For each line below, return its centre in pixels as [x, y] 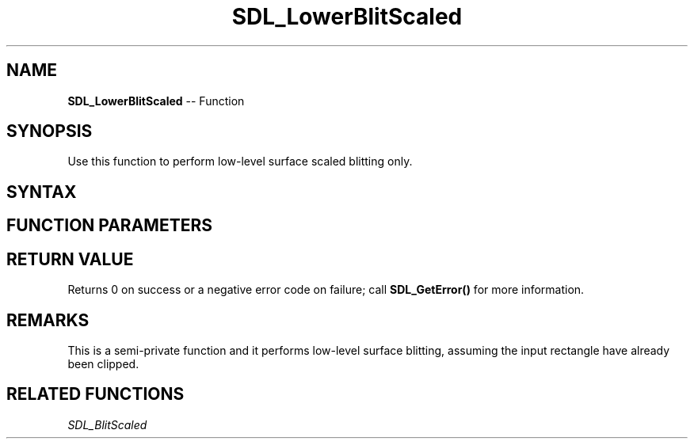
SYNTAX [42, 192]
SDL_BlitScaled [107, 424]
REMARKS [48, 320]
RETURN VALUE [70, 259]
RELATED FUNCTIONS [95, 394]
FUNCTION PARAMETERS [109, 226]
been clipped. [103, 363]
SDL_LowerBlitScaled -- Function [156, 101]
